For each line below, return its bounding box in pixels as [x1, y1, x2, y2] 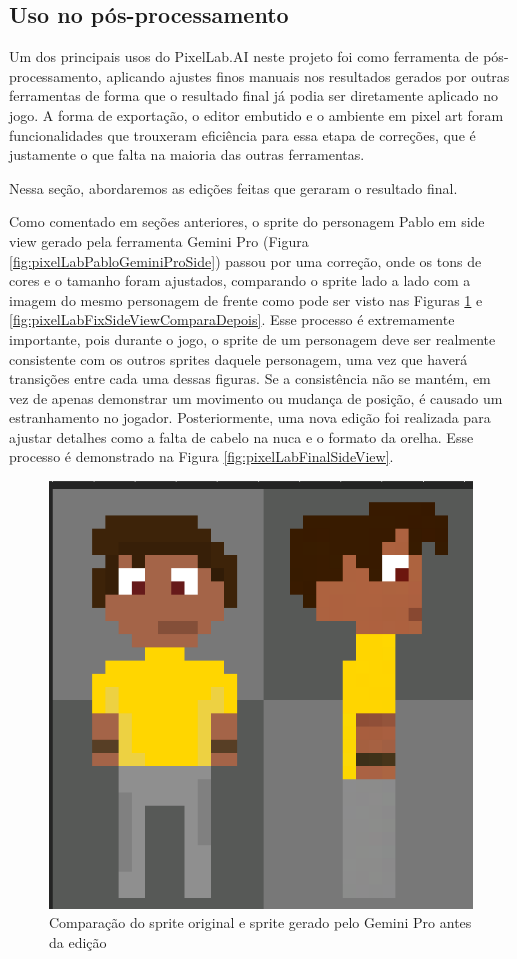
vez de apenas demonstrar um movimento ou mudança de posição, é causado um [9, 387, 503, 408]
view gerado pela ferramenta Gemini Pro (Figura [9, 230, 309, 251]
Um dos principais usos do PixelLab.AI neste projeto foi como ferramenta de [9, 46, 479, 67]
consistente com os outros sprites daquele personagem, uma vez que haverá [9, 348, 468, 369]
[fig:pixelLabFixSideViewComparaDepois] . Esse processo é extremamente [9, 309, 455, 330]
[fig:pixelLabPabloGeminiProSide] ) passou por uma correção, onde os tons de [9, 250, 482, 271]
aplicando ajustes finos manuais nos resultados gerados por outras [106, 65, 510, 86]
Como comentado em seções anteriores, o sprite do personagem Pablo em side [9, 211, 485, 232]
